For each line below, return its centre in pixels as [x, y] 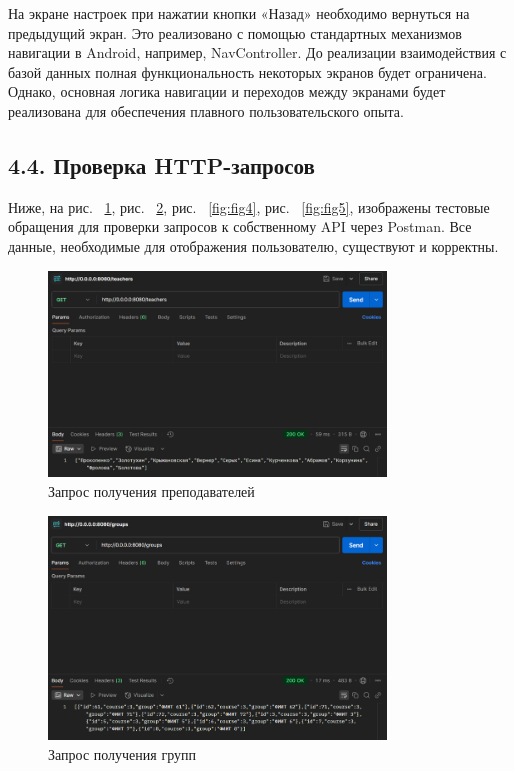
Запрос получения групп [122, 753]
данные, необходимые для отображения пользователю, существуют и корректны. [253, 245]
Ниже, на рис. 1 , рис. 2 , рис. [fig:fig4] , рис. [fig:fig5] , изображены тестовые [249, 206]
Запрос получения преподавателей [151, 491]
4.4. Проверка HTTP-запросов [161, 164]
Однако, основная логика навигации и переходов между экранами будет [227, 91]
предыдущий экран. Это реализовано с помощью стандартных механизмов [235, 32]
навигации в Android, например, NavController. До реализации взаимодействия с [257, 52]
